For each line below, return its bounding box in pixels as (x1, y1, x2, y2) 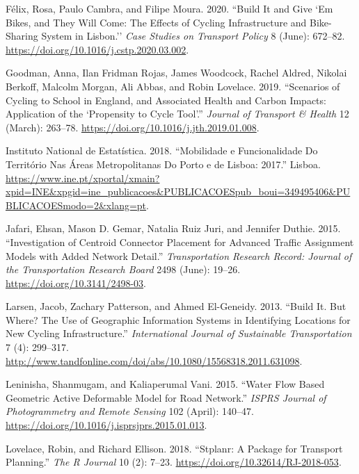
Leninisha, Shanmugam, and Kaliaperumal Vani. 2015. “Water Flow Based (6, 377, 325, 391)
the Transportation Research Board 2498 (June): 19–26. (6, 262, 241, 277)
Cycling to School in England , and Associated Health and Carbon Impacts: (6, 92, 326, 107)
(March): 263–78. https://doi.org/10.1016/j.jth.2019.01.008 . (6, 120, 260, 134)
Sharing (6, 28, 38, 43)
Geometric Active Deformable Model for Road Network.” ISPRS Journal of (6, 390, 326, 404)
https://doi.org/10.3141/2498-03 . (6, 275, 146, 290)
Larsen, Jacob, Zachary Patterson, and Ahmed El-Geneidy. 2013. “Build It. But (6, 299, 346, 313)
